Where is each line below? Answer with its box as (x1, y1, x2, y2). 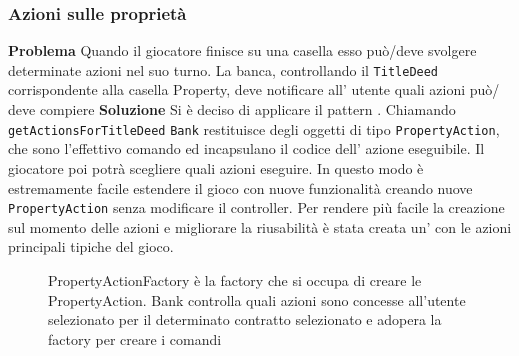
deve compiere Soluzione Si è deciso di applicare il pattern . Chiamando (8, 99, 456, 120)
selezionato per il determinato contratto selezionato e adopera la (48, 309, 442, 330)
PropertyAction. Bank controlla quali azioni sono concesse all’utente (48, 289, 466, 310)
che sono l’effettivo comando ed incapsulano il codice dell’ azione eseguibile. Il (8, 138, 485, 159)
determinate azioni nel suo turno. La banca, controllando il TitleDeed (8, 59, 439, 80)
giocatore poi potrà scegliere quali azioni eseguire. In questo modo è (8, 157, 424, 178)
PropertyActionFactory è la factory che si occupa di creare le (48, 269, 422, 290)
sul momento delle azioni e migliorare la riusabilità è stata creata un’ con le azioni (8, 216, 512, 237)
